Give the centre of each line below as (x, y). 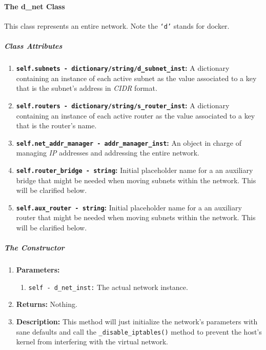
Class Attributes (33, 46)
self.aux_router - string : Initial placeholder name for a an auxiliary (129, 207)
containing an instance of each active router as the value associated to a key (136, 115)
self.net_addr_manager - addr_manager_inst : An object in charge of (129, 142)
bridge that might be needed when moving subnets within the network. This (136, 180)
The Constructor (34, 248)
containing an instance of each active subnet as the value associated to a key (136, 78)
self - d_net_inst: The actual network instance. (108, 287)
